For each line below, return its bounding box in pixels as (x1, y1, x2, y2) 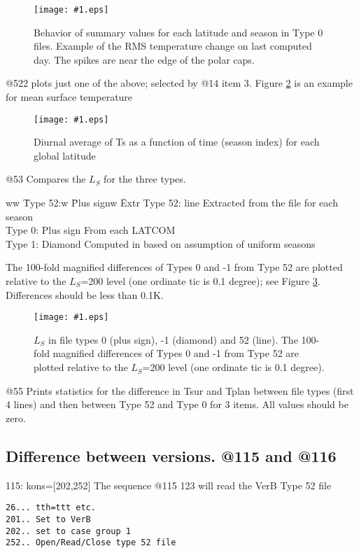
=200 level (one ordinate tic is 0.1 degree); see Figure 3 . (80, 274, 321, 288)
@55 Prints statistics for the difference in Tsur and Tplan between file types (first (6, 383, 354, 398)
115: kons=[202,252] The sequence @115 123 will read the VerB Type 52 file (6, 477, 332, 492)
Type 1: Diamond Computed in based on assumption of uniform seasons (6, 236, 316, 251)
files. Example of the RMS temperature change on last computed (34, 38, 312, 53)
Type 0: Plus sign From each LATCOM (6, 223, 176, 237)
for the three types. (104, 171, 186, 186)
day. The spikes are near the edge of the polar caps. (34, 52, 255, 66)
